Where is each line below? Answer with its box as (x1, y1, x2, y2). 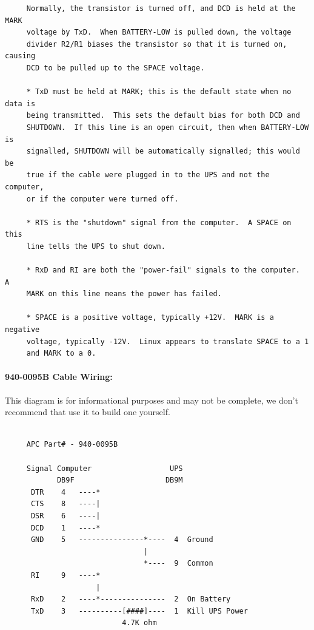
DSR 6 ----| (30, 511, 101, 520)
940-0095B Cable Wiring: (5, 370, 113, 383)
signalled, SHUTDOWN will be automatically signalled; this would (26, 147, 300, 156)
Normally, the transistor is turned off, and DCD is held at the (26, 4, 296, 13)
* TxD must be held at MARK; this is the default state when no (26, 87, 292, 97)
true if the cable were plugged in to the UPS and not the (26, 171, 270, 180)
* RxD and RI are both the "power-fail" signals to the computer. (26, 266, 300, 275)
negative (5, 325, 40, 334)
